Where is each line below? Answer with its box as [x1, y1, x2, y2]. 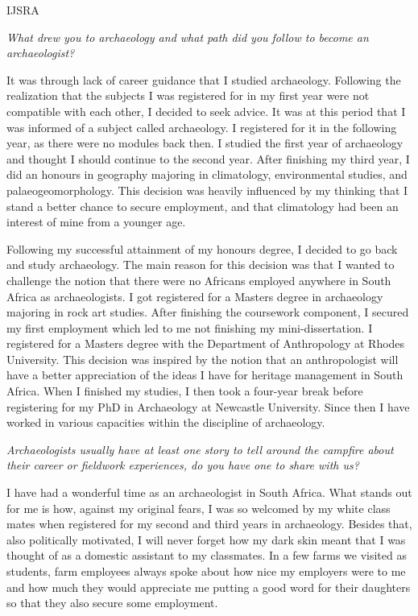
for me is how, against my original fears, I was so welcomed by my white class [6, 499, 391, 516]
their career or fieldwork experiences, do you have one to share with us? [6, 457, 359, 473]
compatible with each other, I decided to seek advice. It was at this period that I [6, 102, 406, 119]
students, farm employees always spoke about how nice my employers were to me [6, 563, 406, 579]
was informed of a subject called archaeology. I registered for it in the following [6, 118, 397, 135]
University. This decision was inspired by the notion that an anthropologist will [6, 350, 399, 367]
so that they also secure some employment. [6, 594, 218, 611]
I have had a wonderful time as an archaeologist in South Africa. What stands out [6, 484, 412, 501]
